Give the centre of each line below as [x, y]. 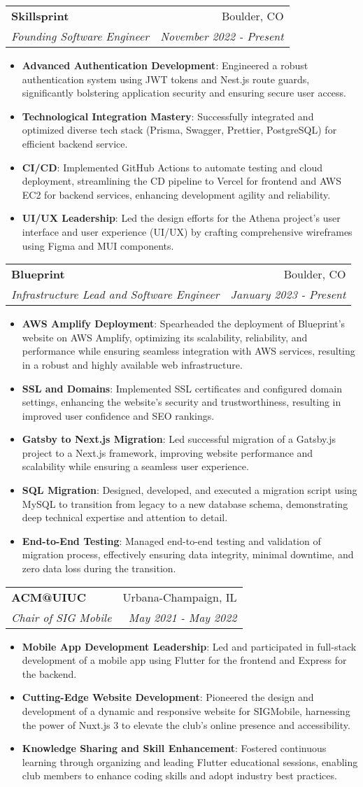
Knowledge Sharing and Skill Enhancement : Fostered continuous [174, 748]
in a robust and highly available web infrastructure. [132, 364]
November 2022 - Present [222, 36]
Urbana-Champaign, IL [180, 597]
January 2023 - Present [288, 295]
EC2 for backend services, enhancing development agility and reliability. [176, 194]
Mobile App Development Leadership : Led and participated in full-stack [189, 646]
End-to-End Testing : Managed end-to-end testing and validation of [171, 540]
